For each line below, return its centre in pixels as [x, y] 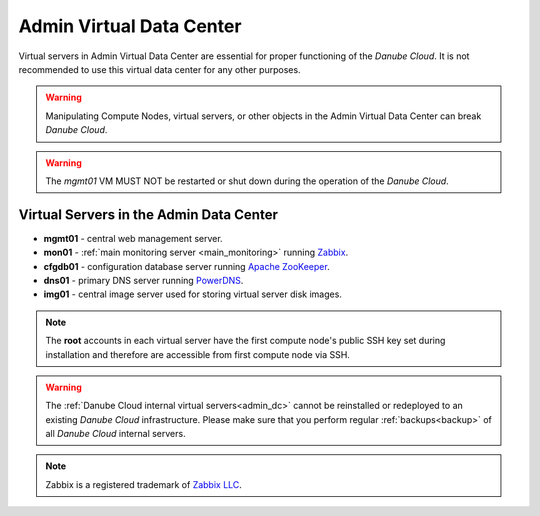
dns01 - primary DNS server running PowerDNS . [143, 280]
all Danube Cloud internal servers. [115, 434]
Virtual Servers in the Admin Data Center [148, 214]
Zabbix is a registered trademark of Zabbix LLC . [143, 484]
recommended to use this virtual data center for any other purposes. [159, 69]
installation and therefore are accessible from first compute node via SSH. [197, 354]
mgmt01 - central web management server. [133, 238]
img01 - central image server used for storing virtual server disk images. [192, 294]
